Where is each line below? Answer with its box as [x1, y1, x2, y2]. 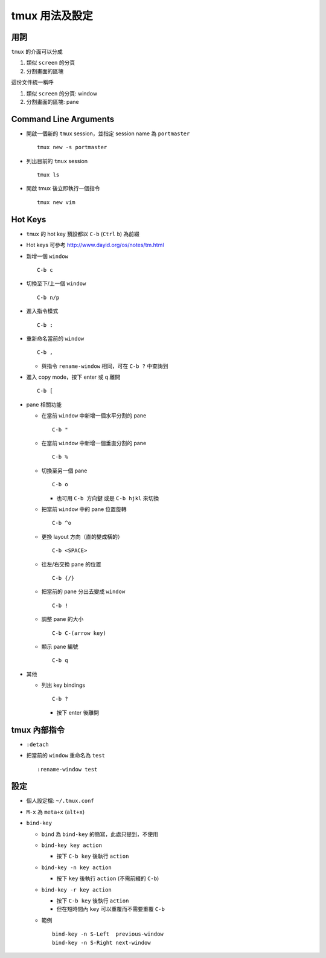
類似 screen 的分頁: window [26, 89, 98, 97]
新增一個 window [26, 252, 69, 260]
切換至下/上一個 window [26, 280, 86, 287]
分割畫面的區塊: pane [26, 98, 79, 106]
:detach [26, 741, 50, 748]
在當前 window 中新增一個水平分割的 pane [41, 412, 147, 419]
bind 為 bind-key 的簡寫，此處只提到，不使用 [41, 831, 158, 838]
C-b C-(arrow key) [52, 629, 107, 637]
